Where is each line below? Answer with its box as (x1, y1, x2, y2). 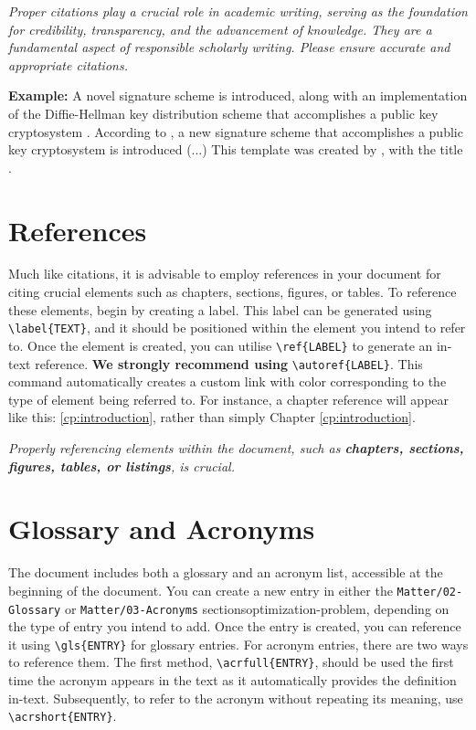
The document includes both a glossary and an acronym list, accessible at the (8, 563, 443, 582)
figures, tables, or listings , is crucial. (8, 456, 235, 475)
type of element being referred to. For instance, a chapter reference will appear (8, 389, 450, 408)
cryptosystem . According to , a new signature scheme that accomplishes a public (8, 122, 463, 141)
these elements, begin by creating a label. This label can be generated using (8, 300, 432, 319)
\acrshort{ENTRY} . (8, 706, 117, 725)
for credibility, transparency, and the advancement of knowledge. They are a (8, 19, 432, 38)
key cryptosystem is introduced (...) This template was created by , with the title (8, 140, 463, 159)
